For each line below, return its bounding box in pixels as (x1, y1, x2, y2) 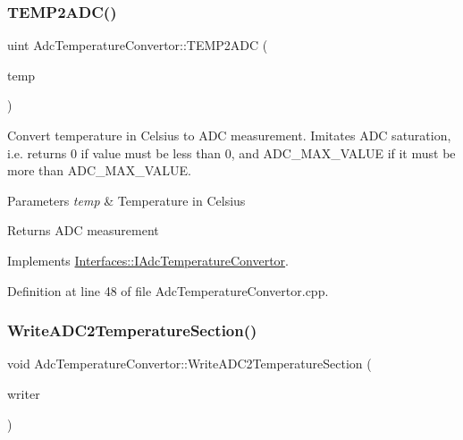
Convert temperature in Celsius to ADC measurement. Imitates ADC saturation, (7, 126, 451, 144)
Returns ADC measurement (7, 221, 159, 240)
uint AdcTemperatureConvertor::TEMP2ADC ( (7, 36, 268, 55)
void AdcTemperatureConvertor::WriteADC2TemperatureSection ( (7, 354, 372, 373)
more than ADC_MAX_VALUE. (7, 161, 191, 180)
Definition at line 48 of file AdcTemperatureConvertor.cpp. (7, 281, 329, 300)
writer (7, 384, 40, 402)
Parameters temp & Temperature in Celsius (7, 190, 246, 209)
